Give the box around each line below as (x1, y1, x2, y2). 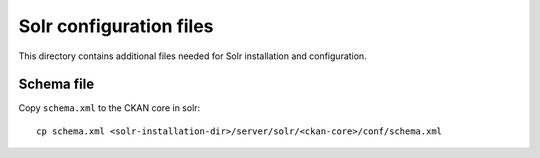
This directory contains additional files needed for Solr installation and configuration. (18, 50, 367, 62)
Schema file (18, 76, 95, 93)
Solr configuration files (18, 15, 214, 37)
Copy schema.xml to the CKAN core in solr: (18, 102, 201, 114)
